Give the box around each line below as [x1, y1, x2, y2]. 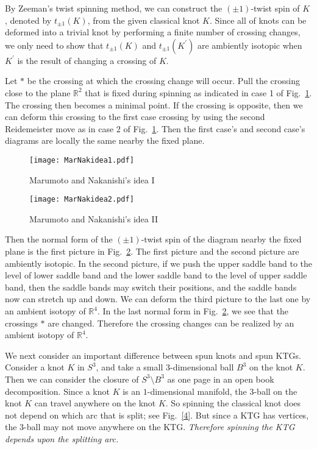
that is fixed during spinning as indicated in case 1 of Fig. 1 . [85, 86, 312, 99]
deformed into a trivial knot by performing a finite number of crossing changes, [5, 26, 301, 38]
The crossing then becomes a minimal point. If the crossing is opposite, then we [5, 98, 303, 111]
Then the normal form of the [5, 233, 113, 246]
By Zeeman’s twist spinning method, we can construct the [5, 2, 223, 14]
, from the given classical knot [87, 13, 200, 26]
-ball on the [254, 384, 297, 397]
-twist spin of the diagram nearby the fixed [141, 233, 302, 246]
